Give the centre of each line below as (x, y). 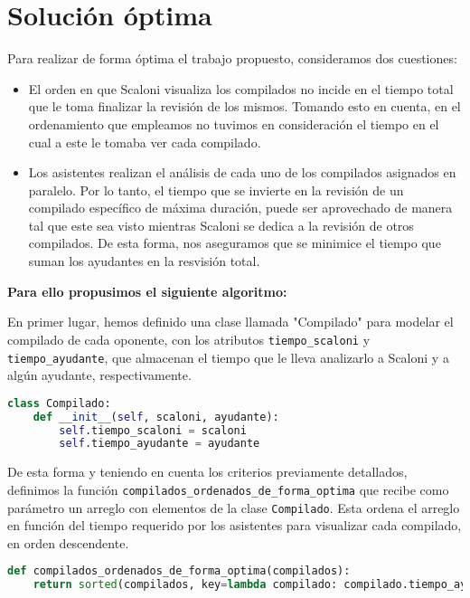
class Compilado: (59, 403)
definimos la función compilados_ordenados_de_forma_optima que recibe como (228, 489)
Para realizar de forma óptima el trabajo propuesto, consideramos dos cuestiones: (232, 58)
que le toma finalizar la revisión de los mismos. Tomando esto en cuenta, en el (244, 106)
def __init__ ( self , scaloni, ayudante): (156, 417)
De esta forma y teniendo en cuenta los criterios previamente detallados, (207, 472)
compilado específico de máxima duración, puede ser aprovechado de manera (240, 208)
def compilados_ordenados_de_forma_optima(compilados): (179, 571)
